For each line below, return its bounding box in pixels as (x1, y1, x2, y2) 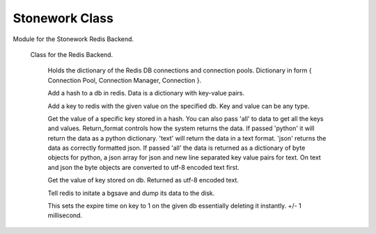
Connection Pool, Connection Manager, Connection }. (47, 76, 202, 84)
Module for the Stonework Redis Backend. (13, 35, 134, 43)
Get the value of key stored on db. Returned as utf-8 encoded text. (47, 176, 240, 185)
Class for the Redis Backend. (30, 50, 113, 58)
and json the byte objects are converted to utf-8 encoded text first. (47, 163, 240, 171)
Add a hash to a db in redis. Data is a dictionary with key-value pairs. (47, 89, 245, 97)
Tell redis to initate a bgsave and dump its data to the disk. (47, 189, 215, 197)
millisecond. (47, 211, 83, 219)
